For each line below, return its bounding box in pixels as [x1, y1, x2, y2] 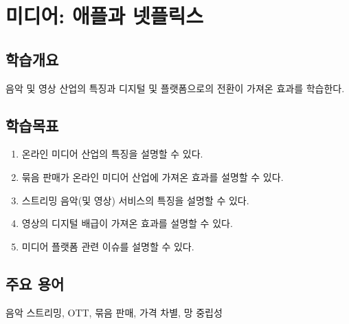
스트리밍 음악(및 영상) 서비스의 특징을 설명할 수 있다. [21, 193, 249, 207]
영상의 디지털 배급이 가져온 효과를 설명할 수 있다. [21, 216, 233, 230]
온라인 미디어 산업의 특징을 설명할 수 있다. [21, 147, 203, 161]
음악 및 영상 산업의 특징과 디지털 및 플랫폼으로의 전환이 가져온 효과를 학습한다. [5, 80, 345, 95]
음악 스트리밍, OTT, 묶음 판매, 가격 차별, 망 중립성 [5, 305, 223, 319]
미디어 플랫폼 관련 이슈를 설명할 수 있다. [21, 239, 194, 253]
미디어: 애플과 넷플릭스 [5, 1, 203, 30]
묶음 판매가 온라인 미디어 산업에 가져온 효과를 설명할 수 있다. [21, 169, 284, 184]
